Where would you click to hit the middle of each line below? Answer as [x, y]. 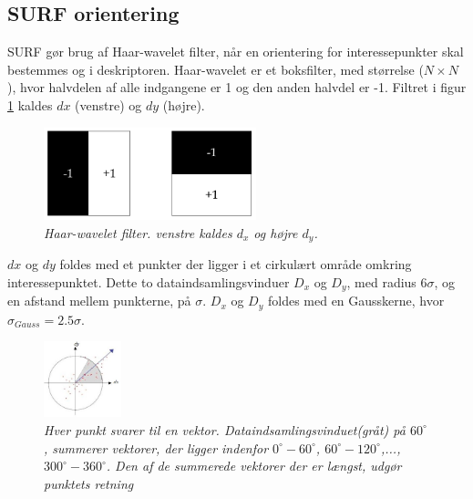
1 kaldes [30, 104]
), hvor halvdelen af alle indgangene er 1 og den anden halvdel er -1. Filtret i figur [237, 87]
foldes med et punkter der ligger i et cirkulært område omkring [236, 264]
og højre [276, 232]
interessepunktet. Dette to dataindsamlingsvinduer [149, 281]
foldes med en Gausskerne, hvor [356, 301]
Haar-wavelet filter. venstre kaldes [138, 232]
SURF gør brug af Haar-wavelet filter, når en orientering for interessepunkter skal [236, 52]
